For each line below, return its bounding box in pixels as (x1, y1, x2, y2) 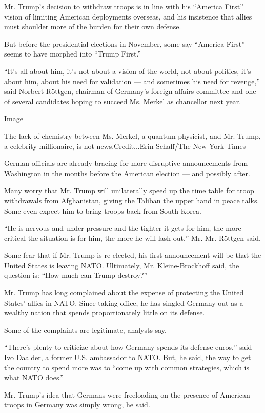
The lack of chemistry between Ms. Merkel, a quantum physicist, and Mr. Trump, (4, 130, 261, 141)
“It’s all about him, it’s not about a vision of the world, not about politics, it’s (4, 65, 251, 76)
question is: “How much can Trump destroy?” (4, 270, 148, 280)
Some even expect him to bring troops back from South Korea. (4, 205, 201, 216)
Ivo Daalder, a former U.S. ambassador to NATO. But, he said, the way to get (4, 352, 251, 363)
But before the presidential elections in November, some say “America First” (4, 38, 245, 49)
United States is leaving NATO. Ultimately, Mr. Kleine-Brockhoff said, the (4, 259, 239, 270)
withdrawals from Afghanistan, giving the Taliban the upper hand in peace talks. (4, 195, 259, 205)
